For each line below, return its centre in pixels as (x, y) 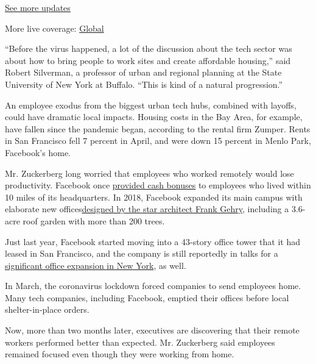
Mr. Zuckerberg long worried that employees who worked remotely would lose (149, 173)
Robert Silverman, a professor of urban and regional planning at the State (143, 72)
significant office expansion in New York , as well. (96, 265)
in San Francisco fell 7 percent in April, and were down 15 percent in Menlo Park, (158, 141)
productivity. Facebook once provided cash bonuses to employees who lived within (158, 185)
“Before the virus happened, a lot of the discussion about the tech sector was (149, 48)
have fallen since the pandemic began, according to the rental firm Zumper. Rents (158, 128)
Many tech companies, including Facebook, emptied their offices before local (147, 297)
